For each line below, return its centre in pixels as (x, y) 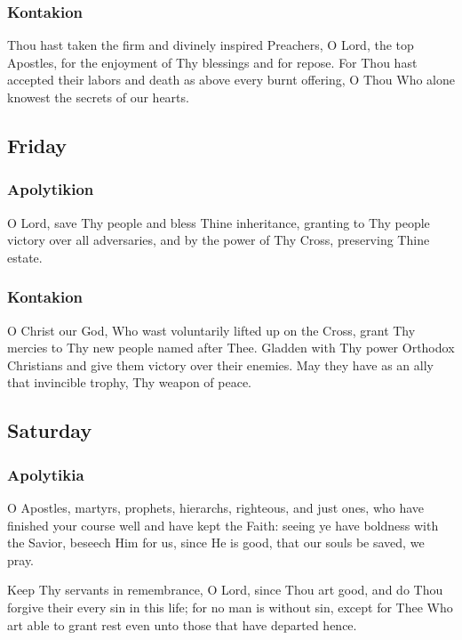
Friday (37, 145)
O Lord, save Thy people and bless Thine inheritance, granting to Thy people (219, 222)
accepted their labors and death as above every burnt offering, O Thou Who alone (231, 80)
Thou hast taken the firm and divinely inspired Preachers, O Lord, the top (211, 45)
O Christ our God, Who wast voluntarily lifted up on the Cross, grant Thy (211, 330)
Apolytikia (46, 474)
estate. (25, 257)
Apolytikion (51, 189)
